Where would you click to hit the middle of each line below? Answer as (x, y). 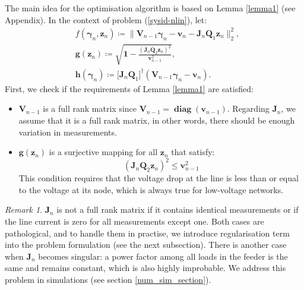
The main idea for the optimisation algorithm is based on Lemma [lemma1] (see (150, 8)
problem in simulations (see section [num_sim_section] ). (108, 280)
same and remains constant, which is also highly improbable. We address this (145, 268)
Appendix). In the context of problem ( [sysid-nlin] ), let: (106, 19)
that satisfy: (193, 152)
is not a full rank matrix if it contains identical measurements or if (178, 209)
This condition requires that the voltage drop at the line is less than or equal (159, 178)
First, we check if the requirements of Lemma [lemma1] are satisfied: (129, 88)
